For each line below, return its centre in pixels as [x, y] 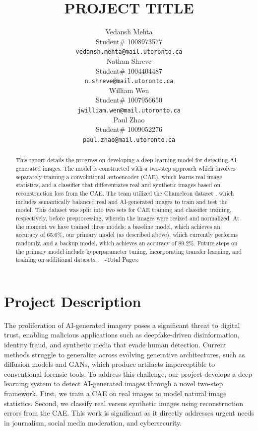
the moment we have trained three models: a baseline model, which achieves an [118, 226]
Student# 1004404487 [129, 70]
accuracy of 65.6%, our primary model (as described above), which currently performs [127, 235]
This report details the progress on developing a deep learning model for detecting [122, 160]
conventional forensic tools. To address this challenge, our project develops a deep [128, 374]
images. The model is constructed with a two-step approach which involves [139, 168]
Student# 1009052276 [129, 129]
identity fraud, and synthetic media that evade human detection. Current [115, 344]
